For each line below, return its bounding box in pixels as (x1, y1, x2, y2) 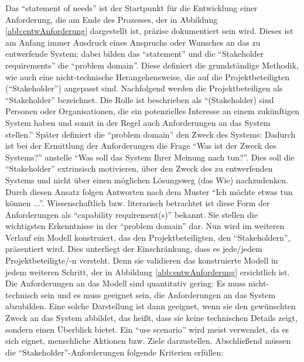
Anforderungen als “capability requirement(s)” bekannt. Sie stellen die (5, 208, 258, 220)
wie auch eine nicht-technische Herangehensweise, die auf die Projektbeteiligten (5, 70, 290, 83)
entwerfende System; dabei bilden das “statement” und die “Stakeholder (5, 47, 264, 60)
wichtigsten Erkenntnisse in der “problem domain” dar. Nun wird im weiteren (5, 220, 285, 232)
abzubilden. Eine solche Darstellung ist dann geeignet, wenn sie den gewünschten (5, 300, 296, 312)
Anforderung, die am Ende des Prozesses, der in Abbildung (5, 13, 218, 25)
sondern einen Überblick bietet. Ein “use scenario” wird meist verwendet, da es (5, 323, 289, 335)
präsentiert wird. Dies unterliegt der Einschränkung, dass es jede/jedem (5, 243, 262, 255)
